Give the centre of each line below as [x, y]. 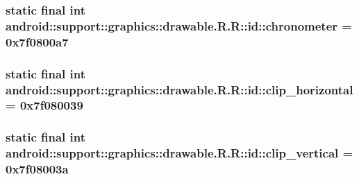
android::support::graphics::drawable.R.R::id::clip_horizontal [179, 89]
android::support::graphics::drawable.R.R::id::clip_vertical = [179, 153]
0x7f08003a [37, 169]
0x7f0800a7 [37, 41]
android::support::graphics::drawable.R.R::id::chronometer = [179, 25]
